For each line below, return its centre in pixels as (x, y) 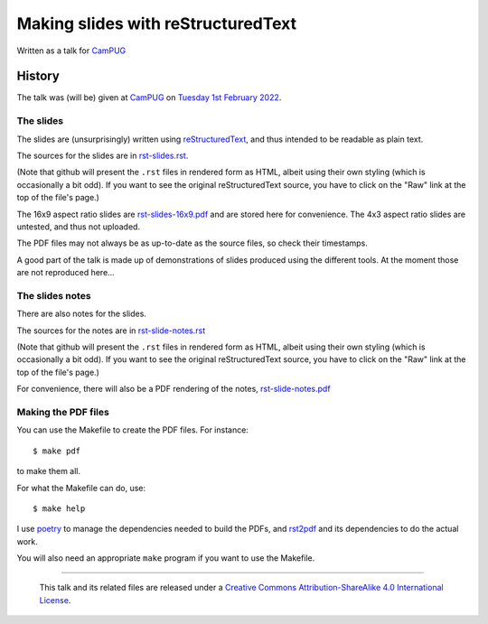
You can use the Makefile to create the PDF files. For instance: (132, 430)
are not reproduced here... (66, 273)
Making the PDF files (63, 412)
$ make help (59, 508)
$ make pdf (57, 451)
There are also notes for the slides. (81, 314)
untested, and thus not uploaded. (78, 227)
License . (55, 600)
